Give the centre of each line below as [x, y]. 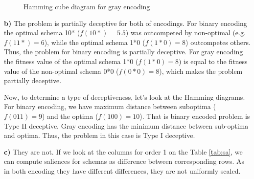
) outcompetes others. [218, 42]
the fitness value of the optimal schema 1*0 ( [71, 61]
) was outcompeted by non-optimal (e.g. [185, 33]
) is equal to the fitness [213, 61]
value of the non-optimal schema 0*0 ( [61, 71]
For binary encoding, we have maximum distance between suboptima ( [110, 106]
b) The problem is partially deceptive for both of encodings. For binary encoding [126, 23]
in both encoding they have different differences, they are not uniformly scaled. [122, 170]
